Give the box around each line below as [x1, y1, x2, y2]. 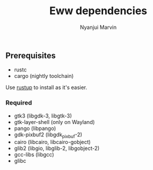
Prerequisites [5, 50, 56, 60]
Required [5, 99, 32, 107]
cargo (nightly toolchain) [14, 73, 74, 80]
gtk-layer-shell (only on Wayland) [14, 118, 95, 125]
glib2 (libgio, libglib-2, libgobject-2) [14, 145, 100, 152]
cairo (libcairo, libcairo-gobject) [14, 139, 91, 146]
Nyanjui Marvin [79, 24, 117, 31]
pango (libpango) [14, 125, 56, 132]
